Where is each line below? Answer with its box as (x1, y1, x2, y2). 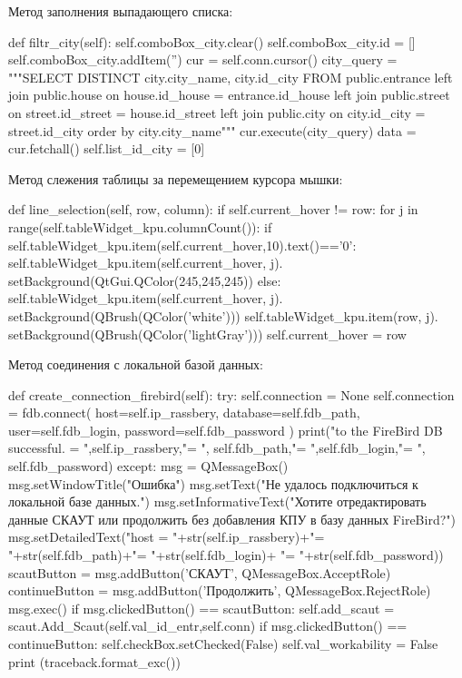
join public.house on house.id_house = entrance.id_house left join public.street (8, 85, 450, 104)
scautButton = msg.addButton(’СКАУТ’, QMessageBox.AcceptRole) (8, 563, 391, 582)
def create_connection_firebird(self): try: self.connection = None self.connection (8, 385, 455, 404)
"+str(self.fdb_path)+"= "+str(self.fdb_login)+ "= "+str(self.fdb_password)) (8, 545, 444, 565)
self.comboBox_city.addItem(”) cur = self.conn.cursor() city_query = (8, 50, 398, 69)
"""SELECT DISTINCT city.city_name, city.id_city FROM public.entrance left (8, 67, 453, 86)
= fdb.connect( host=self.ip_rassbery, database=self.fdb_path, (8, 403, 360, 422)
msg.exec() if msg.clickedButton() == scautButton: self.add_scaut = (8, 598, 395, 617)
